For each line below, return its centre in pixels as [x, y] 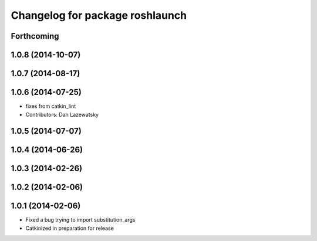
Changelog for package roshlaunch [99, 15]
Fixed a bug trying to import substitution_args [80, 220]
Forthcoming [35, 36]
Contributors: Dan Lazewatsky [62, 114]
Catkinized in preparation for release [70, 228]
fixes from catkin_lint [51, 106]
